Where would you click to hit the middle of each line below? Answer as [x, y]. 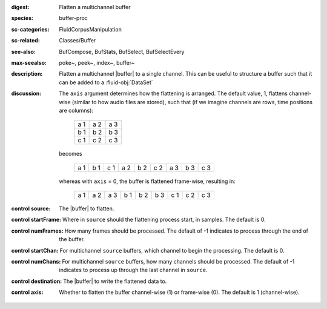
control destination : [37, 281]
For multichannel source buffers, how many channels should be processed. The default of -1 [178, 262]
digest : [20, 7]
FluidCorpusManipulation [91, 29]
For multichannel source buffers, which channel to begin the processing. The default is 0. [172, 250]
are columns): [76, 110]
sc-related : [26, 41]
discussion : [26, 93]
